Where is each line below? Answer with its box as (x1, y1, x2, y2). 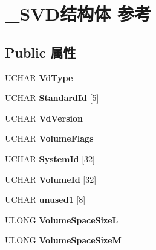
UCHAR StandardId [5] (5, 91, 99, 104)
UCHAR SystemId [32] (5, 152, 95, 165)
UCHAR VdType (5, 71, 73, 84)
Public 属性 (5, 42, 76, 61)
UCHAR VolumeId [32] (5, 173, 97, 185)
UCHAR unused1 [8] (5, 193, 86, 206)
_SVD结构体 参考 (5, 1, 151, 26)
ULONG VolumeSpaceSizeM (5, 234, 122, 246)
